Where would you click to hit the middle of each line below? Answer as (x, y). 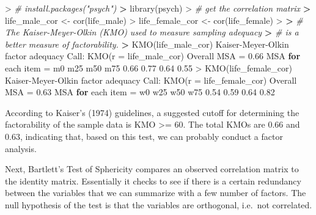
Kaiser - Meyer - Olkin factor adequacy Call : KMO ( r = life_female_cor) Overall (151, 80)
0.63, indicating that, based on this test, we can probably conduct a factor (144, 136)
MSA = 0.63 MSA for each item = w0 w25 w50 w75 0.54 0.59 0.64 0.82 (140, 92)
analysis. (21, 148)
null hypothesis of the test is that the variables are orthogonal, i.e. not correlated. (159, 204)
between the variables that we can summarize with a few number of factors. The (156, 193)
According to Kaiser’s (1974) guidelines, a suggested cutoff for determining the (152, 112)
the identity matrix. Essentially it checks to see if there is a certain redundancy (153, 180)
